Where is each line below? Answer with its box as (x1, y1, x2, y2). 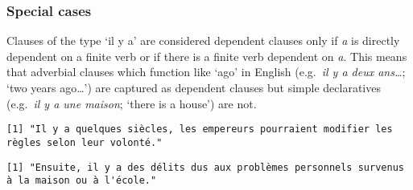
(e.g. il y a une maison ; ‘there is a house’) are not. (6, 95, 257, 111)
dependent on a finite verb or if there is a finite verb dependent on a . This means (6, 47, 407, 64)
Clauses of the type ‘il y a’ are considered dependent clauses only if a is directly (6, 32, 400, 49)
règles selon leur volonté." (6, 136, 163, 148)
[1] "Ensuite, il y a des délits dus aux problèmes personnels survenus (6, 161, 404, 173)
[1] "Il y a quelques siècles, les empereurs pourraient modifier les (6, 123, 393, 135)
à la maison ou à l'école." (6, 175, 157, 187)
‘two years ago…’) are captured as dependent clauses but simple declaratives (6, 79, 381, 95)
